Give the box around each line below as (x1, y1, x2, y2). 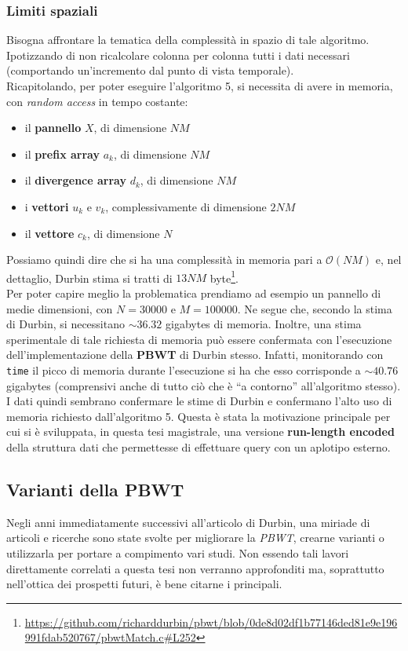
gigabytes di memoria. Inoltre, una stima (166, 316, 362, 332)
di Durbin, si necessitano (6, 316, 125, 332)
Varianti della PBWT (6, 477, 184, 501)
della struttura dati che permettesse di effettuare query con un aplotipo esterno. (6, 439, 391, 455)
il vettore (24, 225, 75, 241)
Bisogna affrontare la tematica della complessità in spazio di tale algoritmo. (6, 31, 370, 48)
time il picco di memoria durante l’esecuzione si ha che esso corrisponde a (6, 361, 361, 378)
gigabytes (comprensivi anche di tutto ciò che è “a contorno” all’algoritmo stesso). (6, 377, 401, 393)
